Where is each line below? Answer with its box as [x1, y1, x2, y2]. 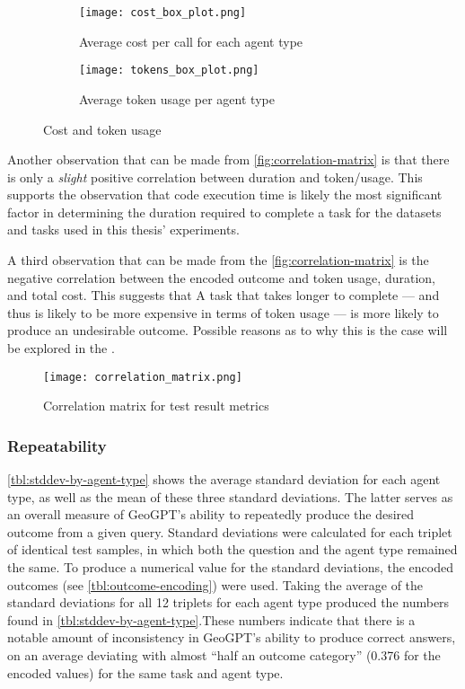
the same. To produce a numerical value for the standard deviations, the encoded [7, 558, 453, 577]
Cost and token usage [43, 119, 162, 138]
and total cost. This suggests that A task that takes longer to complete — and [7, 286, 440, 305]
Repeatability [7, 434, 107, 456]
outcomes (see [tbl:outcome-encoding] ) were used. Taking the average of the [7, 575, 424, 594]
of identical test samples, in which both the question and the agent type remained [7, 540, 458, 559]
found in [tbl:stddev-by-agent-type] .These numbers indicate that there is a [7, 610, 416, 629]
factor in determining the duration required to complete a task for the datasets [7, 202, 442, 221]
